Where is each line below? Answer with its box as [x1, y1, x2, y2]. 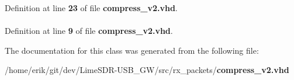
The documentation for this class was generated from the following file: [5, 44, 259, 56]
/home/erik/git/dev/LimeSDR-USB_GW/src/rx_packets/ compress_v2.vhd [5, 64, 289, 76]
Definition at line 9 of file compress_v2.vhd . [5, 25, 173, 37]
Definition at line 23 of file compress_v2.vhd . [5, 2, 178, 13]
